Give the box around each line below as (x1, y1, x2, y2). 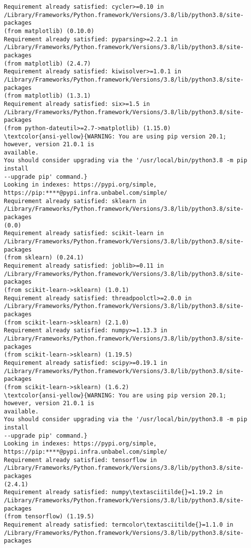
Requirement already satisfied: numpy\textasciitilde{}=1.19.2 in (4, 489, 223, 496)
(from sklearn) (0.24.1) (4, 254, 84, 261)
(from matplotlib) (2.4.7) (4, 60, 91, 67)
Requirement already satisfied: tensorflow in (4, 456, 157, 463)
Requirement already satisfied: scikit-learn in (4, 230, 164, 237)
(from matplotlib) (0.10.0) (4, 27, 95, 34)
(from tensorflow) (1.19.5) (4, 513, 95, 520)
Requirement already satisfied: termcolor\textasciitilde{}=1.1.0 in (4, 521, 234, 528)
